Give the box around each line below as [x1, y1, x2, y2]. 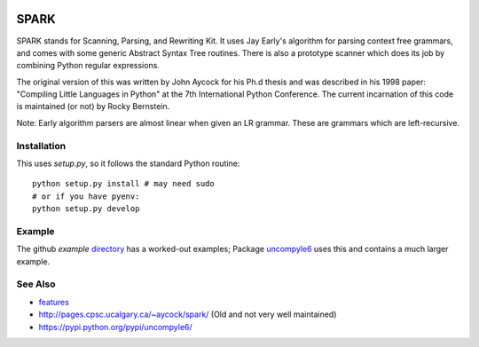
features [38, 296, 70, 307]
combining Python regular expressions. [16, 60, 160, 71]
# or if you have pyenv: [32, 191, 140, 201]
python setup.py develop [32, 204, 140, 214]
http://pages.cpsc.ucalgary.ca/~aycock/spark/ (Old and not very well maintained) [38, 309, 337, 319]
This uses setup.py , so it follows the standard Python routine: [16, 158, 240, 169]
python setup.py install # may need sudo [32, 178, 215, 189]
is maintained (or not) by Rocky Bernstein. [16, 101, 170, 112]
